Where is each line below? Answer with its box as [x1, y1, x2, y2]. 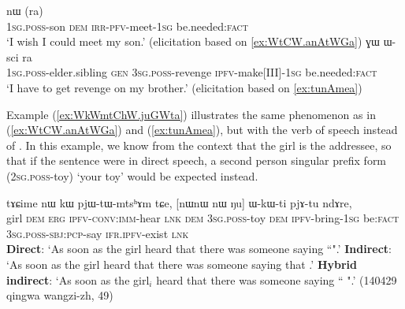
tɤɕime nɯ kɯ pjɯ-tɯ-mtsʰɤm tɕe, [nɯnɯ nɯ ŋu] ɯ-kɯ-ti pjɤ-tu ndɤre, [6, 194, 352, 210]
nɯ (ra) [6, 2, 43, 18]
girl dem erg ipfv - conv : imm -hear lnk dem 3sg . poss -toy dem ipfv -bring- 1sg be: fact [6, 210, 399, 226]
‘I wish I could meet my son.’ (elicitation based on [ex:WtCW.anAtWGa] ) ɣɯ [6, 33, 380, 50]
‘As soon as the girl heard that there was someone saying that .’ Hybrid [6, 255, 357, 272]
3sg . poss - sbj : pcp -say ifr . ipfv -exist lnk [6, 225, 189, 241]
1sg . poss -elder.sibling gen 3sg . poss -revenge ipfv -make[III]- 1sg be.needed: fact [6, 64, 377, 80]
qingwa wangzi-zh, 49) [6, 287, 113, 303]
